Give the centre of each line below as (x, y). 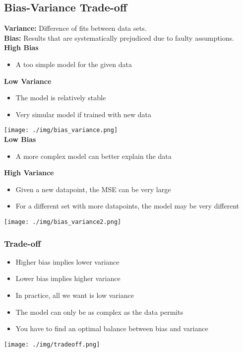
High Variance (29, 173)
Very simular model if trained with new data (84, 114)
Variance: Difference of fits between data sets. (75, 28)
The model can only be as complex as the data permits (99, 312)
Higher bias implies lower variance (67, 261)
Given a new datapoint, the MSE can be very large (93, 189)
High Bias (21, 47)
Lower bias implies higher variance (68, 278)
